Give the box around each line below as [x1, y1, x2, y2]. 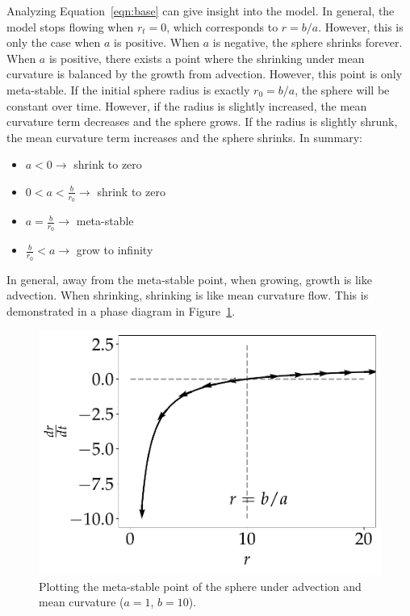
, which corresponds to [166, 18, 278, 35]
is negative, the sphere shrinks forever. [212, 34, 403, 51]
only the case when [6, 34, 101, 51]
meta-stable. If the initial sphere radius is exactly [6, 81, 250, 98]
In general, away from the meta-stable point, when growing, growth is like [6, 270, 372, 287]
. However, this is [318, 18, 404, 35]
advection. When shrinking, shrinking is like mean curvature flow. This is [6, 287, 369, 304]
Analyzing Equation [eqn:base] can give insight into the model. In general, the [6, 2, 395, 19]
